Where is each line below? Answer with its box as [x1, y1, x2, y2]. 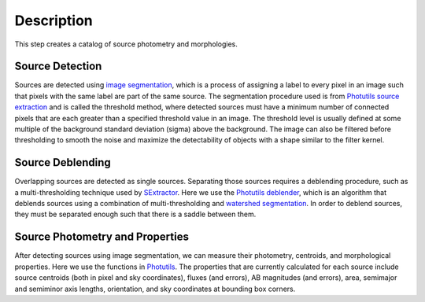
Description [14, 12, 94, 29]
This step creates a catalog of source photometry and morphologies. [14, 39, 238, 49]
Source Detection [14, 60, 102, 73]
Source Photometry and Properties [14, 230, 189, 244]
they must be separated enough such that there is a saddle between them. [14, 209, 257, 219]
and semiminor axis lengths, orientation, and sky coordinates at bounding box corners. [14, 284, 296, 293]
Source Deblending [14, 156, 112, 169]
